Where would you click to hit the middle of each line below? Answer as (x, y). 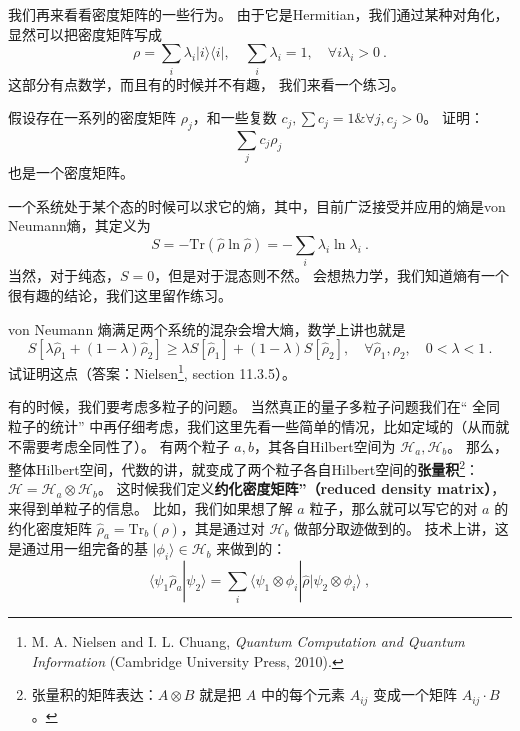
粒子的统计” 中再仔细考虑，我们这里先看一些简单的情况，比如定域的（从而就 (259, 425)
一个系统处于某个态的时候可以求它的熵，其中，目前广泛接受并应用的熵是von (257, 205)
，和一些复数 (234, 117)
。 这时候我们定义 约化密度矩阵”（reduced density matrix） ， (301, 488)
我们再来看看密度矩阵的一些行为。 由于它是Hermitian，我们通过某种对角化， (258, 14)
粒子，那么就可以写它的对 (393, 508)
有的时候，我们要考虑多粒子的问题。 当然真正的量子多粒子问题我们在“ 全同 (254, 406)
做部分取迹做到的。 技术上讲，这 (401, 527)
